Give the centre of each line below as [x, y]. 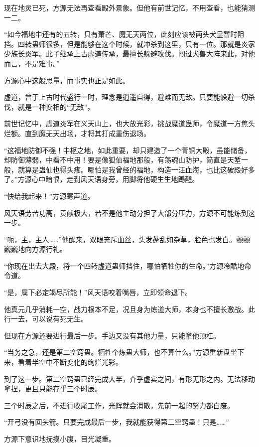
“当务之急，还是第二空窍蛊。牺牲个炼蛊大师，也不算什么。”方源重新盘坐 [121, 352]
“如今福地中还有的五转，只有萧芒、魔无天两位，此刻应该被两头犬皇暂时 [121, 34]
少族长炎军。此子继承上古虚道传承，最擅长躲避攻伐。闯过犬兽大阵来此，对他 [129, 54]
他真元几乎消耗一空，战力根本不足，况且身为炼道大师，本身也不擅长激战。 [126, 309]
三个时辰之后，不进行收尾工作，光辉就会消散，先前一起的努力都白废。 [119, 405]
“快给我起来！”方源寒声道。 [49, 196]
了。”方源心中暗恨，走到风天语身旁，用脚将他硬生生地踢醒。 [102, 179]
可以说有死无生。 [60, 319]
